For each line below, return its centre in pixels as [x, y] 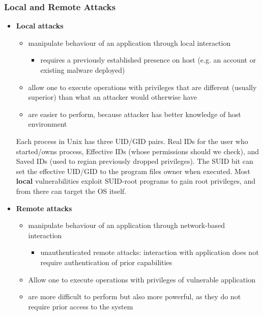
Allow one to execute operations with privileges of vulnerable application [142, 279]
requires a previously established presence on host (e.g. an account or [148, 60]
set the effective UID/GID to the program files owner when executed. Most [133, 171]
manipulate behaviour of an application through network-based [127, 225]
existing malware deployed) [83, 70]
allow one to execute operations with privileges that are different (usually [142, 87]
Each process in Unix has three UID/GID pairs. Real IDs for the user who [132, 141]
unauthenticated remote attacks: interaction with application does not [150, 252]
